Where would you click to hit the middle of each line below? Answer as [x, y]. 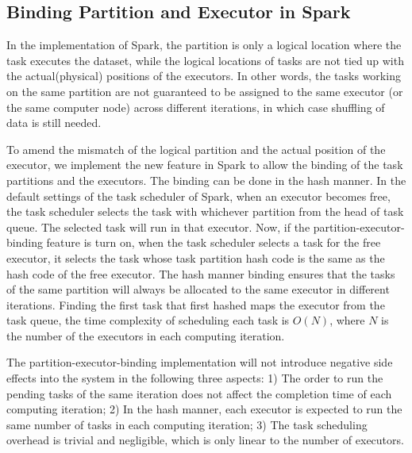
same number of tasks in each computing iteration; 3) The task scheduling [187, 424]
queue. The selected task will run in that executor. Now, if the [158, 226]
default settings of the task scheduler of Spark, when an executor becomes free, [198, 196]
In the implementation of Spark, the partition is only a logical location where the [204, 45]
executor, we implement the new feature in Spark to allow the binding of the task [205, 165]
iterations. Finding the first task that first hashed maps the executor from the [196, 304]
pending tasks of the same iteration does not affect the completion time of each [199, 393]
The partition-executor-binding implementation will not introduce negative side [200, 362]
